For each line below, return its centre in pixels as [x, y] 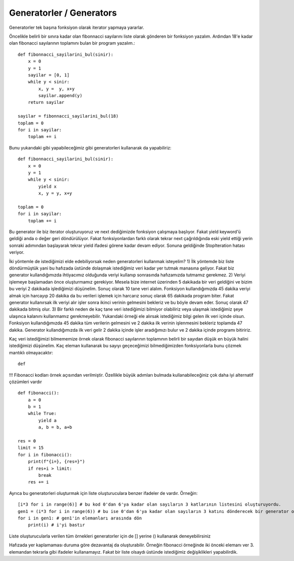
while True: [42, 414]
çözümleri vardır [25, 382]
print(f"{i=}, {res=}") [56, 462]
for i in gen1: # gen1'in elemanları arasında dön [80, 518]
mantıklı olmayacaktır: [31, 352]
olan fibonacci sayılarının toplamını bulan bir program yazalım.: [72, 43]
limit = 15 [31, 448]
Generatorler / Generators [63, 13]
